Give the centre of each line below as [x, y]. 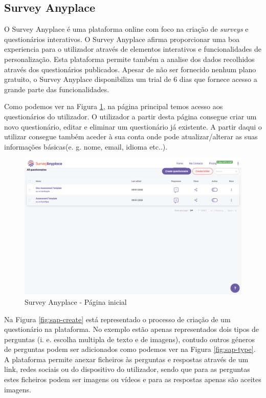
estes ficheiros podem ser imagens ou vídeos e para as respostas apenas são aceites [133, 379]
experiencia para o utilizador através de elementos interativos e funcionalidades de [133, 49]
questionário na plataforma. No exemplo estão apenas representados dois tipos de [132, 329]
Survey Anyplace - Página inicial [76, 301]
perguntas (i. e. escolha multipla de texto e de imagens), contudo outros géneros [130, 339]
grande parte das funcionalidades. [57, 89]
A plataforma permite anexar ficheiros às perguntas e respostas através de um [126, 359]
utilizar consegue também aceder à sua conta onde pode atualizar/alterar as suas [131, 137]
